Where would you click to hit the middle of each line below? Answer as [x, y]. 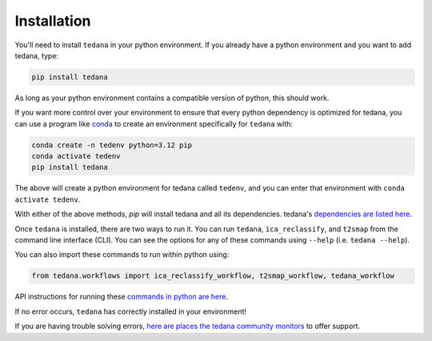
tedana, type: [37, 55]
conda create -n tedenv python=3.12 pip [112, 145]
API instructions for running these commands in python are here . [121, 297]
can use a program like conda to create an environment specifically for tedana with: [154, 123]
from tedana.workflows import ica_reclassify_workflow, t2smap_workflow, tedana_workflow [213, 276]
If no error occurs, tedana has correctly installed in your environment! [131, 311]
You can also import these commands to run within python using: [122, 255]
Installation [53, 21]
